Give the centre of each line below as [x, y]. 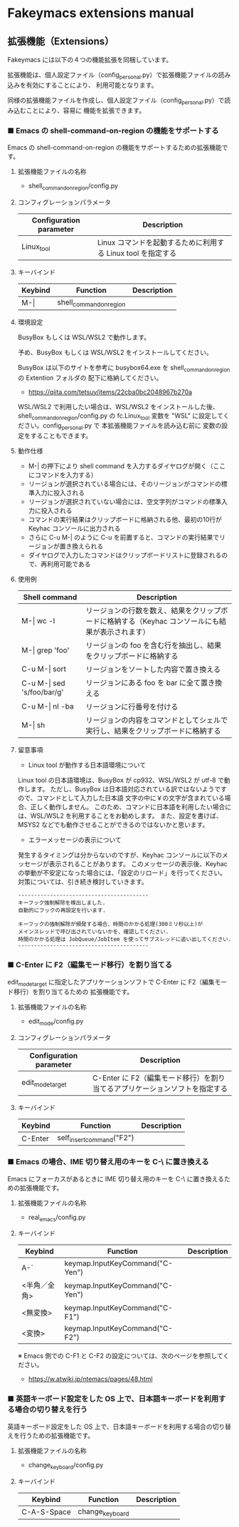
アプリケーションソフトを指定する [171, 1089]
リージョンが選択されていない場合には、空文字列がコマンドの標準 [125, 502]
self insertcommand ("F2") [96, 1138]
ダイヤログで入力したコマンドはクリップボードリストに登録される [125, 555]
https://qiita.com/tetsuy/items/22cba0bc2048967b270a [110, 392]
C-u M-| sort [43, 669]
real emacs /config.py [57, 1218]
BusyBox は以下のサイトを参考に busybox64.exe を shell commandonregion [124, 368]
